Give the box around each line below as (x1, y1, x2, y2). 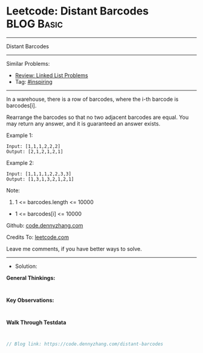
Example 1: (6, 132, 33, 139)
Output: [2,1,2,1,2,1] (6, 148, 63, 154)
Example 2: (6, 159, 34, 167)
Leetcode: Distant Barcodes (6, 4, 149, 18)
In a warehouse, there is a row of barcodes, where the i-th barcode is (6, 95, 179, 103)
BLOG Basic (6, 17, 63, 31)
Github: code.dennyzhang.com (6, 221, 83, 229)
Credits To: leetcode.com (6, 234, 69, 241)
